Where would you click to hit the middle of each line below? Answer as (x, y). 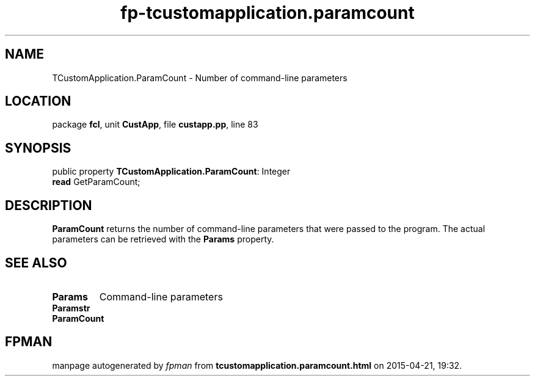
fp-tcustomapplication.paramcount (267, 13)
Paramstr (71, 308)
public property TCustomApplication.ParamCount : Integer (171, 172)
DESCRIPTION (49, 205)
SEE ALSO (36, 263)
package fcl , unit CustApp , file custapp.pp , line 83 (155, 125)
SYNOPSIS (38, 148)
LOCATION (38, 101)
